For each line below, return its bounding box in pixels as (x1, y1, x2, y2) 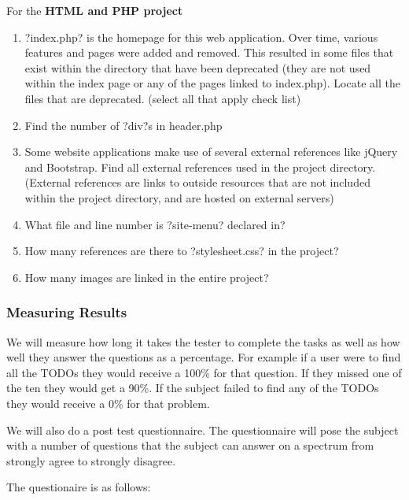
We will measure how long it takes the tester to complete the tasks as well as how (6, 333, 400, 350)
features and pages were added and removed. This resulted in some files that (24, 44, 394, 61)
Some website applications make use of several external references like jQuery (24, 143, 398, 160)
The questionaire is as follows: (6, 479, 151, 495)
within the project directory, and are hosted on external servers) (24, 189, 334, 206)
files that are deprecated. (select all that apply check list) (24, 90, 301, 106)
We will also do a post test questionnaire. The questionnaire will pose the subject (6, 421, 399, 438)
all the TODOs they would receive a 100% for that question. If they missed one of (6, 364, 402, 380)
